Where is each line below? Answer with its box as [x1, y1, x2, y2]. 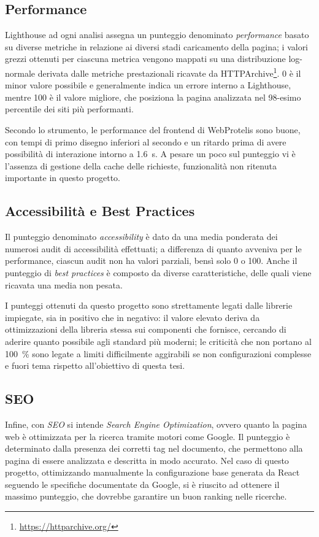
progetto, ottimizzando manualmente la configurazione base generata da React [5, 466, 300, 479]
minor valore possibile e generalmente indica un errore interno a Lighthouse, [5, 79, 291, 91]
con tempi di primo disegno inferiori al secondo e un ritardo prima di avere [5, 135, 286, 148]
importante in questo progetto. [5, 171, 121, 184]
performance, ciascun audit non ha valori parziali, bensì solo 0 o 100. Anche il [5, 254, 298, 267]
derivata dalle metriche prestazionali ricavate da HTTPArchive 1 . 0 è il [37, 64, 301, 79]
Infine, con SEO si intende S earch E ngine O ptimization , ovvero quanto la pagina [5, 417, 307, 430]
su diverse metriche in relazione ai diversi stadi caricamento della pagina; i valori [5, 40, 309, 53]
